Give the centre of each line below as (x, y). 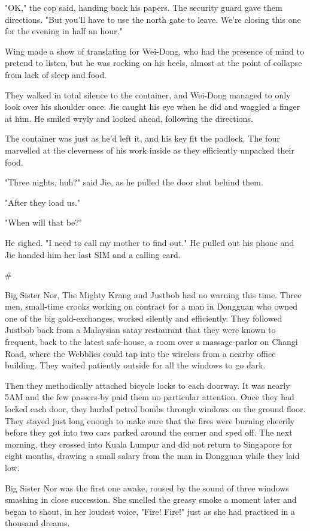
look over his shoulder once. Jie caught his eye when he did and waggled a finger (153, 106)
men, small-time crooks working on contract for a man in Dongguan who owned (151, 306)
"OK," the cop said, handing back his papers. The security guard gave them (144, 7)
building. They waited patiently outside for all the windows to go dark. (135, 365)
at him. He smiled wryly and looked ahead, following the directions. (129, 118)
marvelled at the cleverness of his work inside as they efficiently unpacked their (150, 150)
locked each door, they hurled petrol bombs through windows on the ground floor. (155, 409)
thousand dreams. (37, 523)
